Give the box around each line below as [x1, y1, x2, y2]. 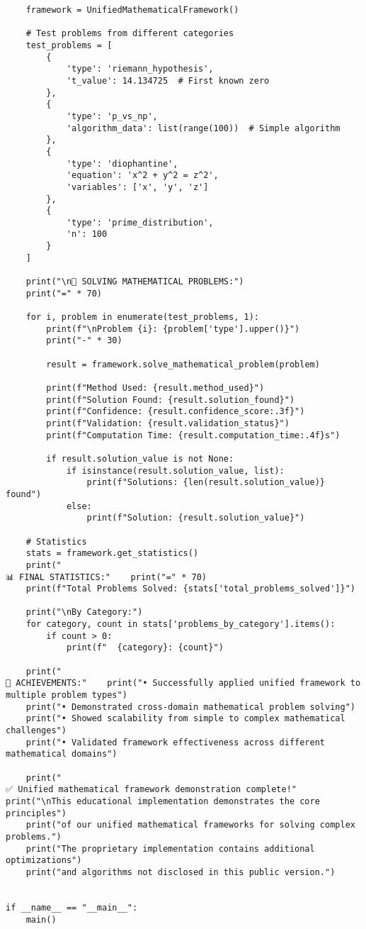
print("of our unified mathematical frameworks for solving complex [25, 820, 355, 830]
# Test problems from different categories [25, 28, 234, 39]
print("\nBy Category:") [25, 607, 143, 618]
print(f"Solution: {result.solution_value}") [86, 513, 305, 523]
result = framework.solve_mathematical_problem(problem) [46, 359, 320, 369]
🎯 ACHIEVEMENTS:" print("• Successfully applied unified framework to [6, 678, 361, 689]
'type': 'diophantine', [66, 158, 178, 169]
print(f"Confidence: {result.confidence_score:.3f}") [46, 406, 305, 417]
